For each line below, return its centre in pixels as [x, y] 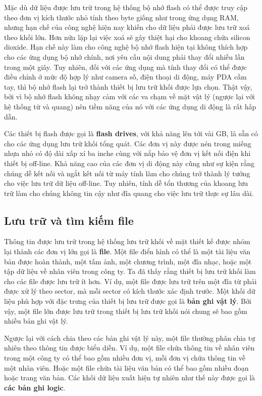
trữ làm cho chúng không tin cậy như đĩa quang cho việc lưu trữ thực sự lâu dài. [129, 193]
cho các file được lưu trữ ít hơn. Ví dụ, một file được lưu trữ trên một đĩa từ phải [130, 281]
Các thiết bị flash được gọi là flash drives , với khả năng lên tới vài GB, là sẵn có [131, 133]
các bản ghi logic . [35, 387]
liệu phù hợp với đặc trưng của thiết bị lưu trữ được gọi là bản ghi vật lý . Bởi [128, 301]
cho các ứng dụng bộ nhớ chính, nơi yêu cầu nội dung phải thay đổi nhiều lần [124, 56]
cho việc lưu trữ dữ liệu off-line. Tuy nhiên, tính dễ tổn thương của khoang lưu [126, 183]
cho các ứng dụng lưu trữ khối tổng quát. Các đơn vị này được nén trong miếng [128, 143]
